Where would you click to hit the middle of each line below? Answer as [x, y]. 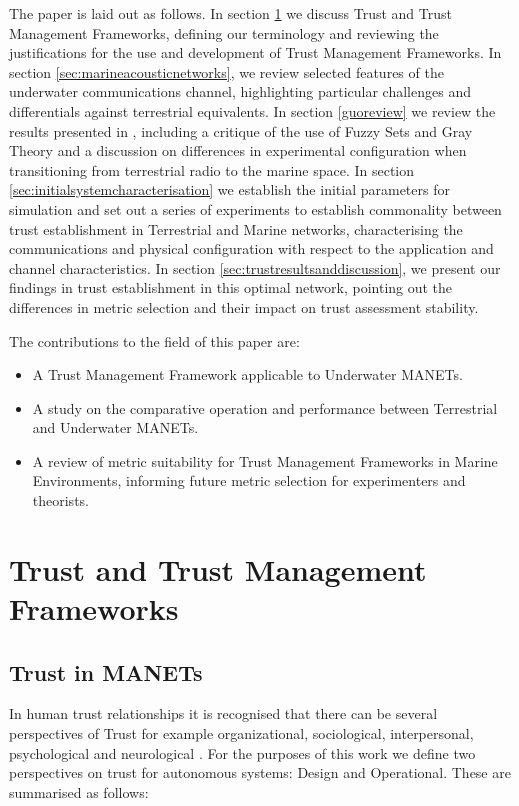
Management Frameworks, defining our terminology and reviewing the [224, 32]
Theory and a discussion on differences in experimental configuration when [238, 150]
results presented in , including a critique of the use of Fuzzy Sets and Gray [241, 130]
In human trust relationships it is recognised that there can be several [223, 713]
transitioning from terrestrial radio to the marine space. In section [212, 169]
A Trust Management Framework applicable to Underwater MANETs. [247, 374]
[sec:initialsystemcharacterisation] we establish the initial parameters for [229, 189]
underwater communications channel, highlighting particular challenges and [240, 91]
